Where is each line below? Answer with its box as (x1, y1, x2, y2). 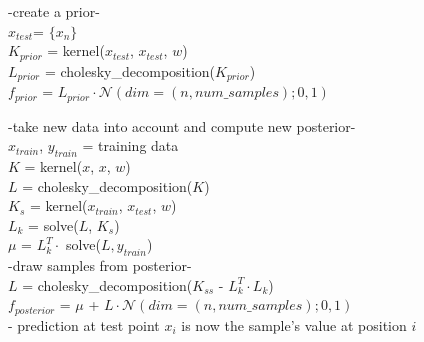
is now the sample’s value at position (181, 314, 407, 335)
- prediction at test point (8, 314, 160, 335)
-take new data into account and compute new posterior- (8, 115, 356, 136)
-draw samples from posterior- (8, 255, 192, 276)
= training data (82, 135, 179, 156)
